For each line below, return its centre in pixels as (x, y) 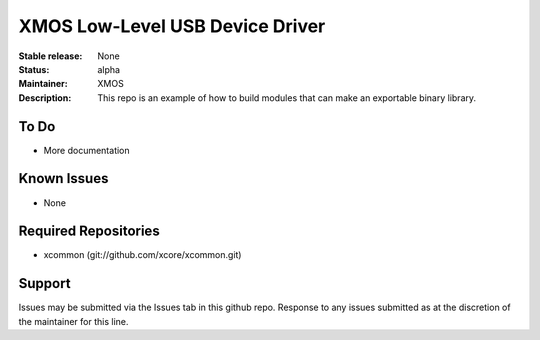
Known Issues (63, 178)
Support (44, 283)
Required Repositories (89, 231)
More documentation (86, 150)
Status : (34, 69)
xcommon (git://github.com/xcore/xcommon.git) (142, 255)
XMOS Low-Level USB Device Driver (172, 26)
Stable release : (50, 56)
